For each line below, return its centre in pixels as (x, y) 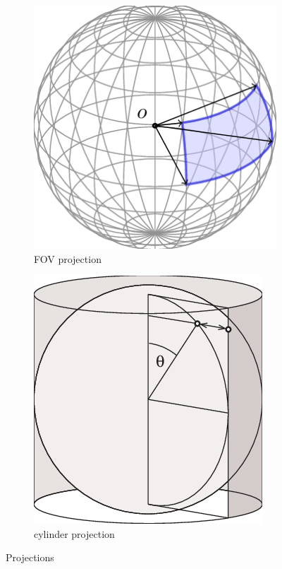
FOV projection (68, 258)
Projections (30, 557)
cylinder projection (74, 533)
